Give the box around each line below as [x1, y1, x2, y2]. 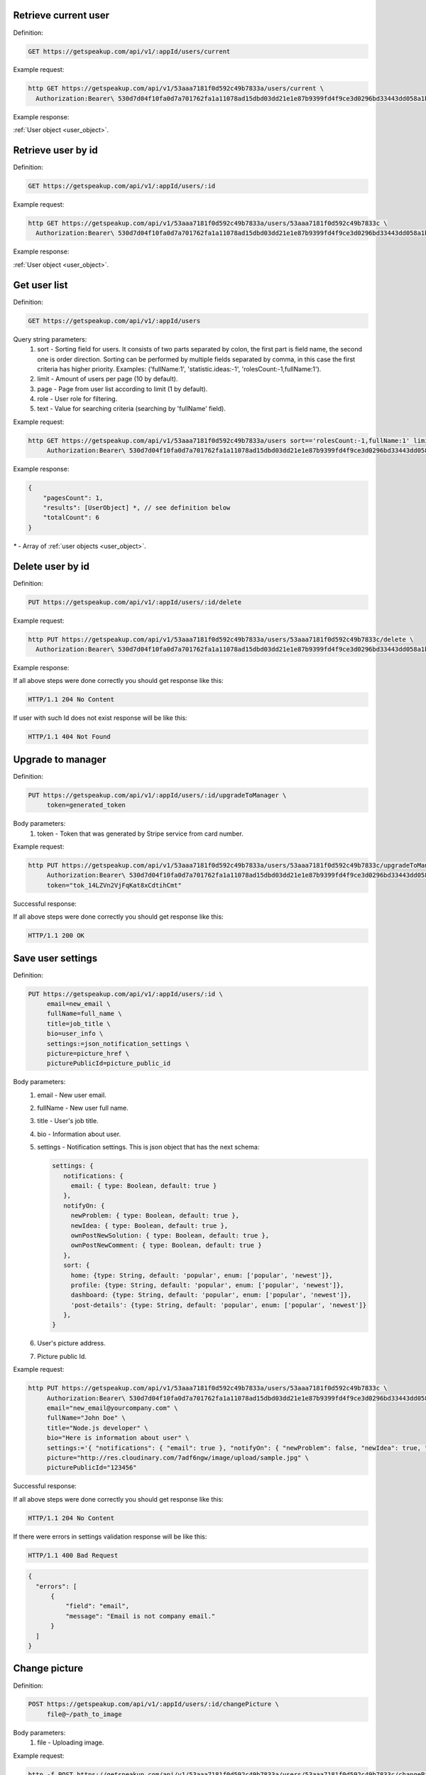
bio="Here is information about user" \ [46, 1434, 190, 1442]
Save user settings [13, 952, 98, 964]
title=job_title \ [46, 1020, 111, 1027]
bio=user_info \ [46, 1029, 104, 1038]
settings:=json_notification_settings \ [46, 1039, 190, 1047]
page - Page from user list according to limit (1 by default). [37, 384, 208, 393]
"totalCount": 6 [43, 513, 99, 522]
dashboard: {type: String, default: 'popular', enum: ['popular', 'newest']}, [70, 1291, 351, 1299]
